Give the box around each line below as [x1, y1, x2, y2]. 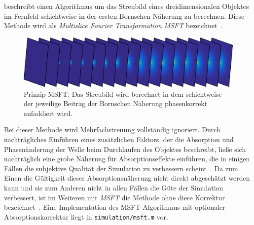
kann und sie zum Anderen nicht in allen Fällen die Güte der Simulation [4, 182, 223, 192]
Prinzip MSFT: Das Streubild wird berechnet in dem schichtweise [24, 88, 222, 99]
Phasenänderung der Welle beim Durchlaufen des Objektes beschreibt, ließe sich [4, 144, 246, 154]
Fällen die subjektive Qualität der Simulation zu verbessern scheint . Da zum [4, 163, 238, 173]
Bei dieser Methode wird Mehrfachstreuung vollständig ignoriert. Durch [4, 124, 220, 135]
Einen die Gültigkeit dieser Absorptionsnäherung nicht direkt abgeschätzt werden [4, 173, 250, 183]
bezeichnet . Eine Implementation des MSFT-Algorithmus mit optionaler [4, 202, 225, 212]
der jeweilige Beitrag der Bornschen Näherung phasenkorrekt [24, 98, 208, 109]
